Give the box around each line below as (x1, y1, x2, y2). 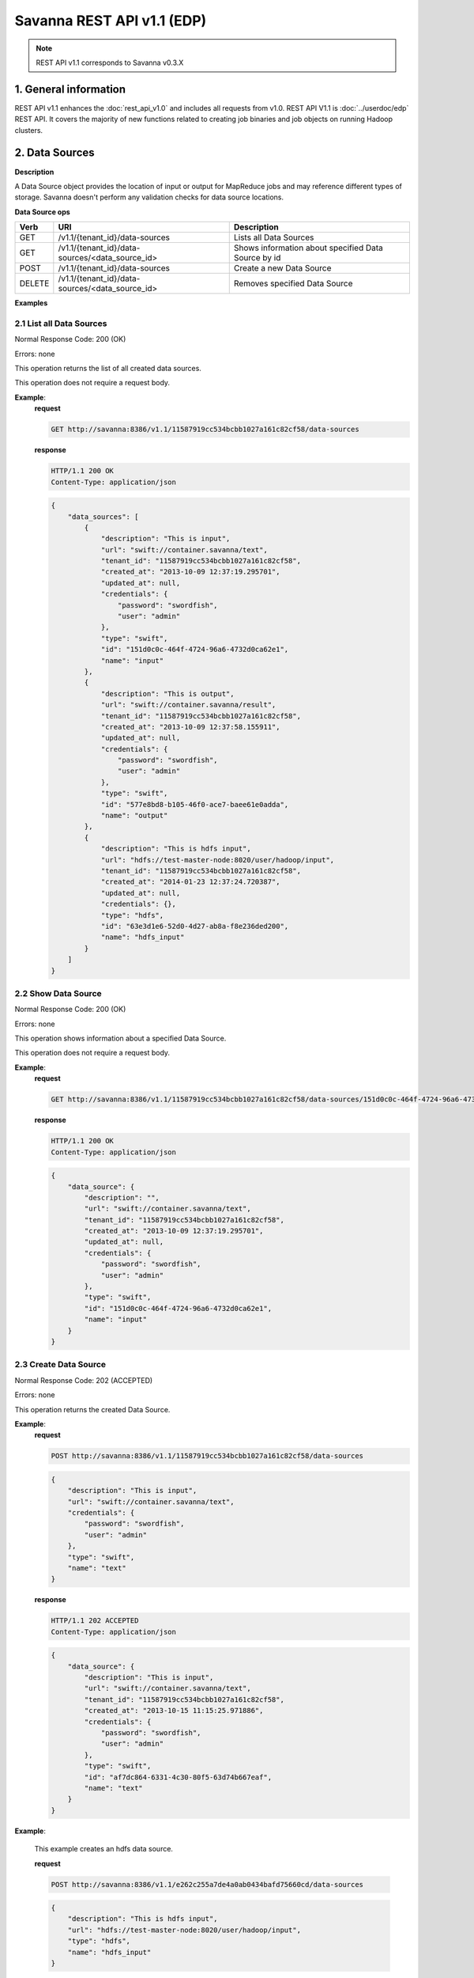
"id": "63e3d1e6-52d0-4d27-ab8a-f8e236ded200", (100, 922, 289, 930)
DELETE (19, 278, 50, 289)
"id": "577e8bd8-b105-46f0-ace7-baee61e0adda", (100, 800, 289, 809)
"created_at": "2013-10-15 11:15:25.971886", (84, 1706, 264, 1715)
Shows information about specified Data (233, 242, 383, 253)
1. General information (14, 82, 126, 96)
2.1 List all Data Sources (14, 317, 107, 328)
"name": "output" (100, 811, 168, 820)
